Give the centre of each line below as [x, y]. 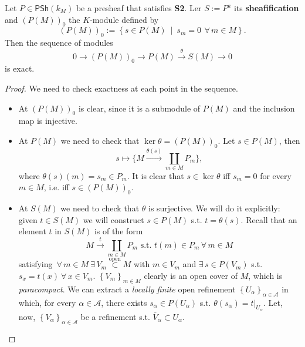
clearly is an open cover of [191, 275]
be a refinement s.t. [115, 316]
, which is [265, 275]
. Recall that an [269, 219]
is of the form [118, 231]
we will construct [113, 219]
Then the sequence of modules [59, 43]
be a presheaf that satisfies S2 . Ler [139, 8]
